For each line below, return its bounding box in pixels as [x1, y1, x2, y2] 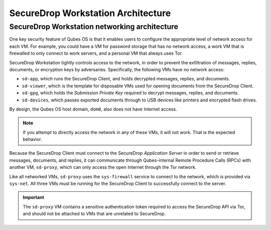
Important [23, 194, 45, 200]
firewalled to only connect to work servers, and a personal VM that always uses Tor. [9, 50, 183, 56]
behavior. [23, 136, 42, 143]
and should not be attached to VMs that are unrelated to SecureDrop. [23, 211, 166, 217]
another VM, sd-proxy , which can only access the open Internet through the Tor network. [9, 164, 197, 170]
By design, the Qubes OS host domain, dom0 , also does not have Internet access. [9, 106, 178, 112]
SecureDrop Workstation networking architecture [9, 22, 178, 31]
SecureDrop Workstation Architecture [9, 8, 171, 19]
